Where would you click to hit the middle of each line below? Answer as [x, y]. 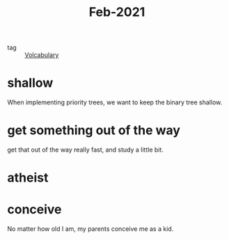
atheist [28, 178]
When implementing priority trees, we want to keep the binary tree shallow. [115, 102]
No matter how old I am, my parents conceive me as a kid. [90, 229]
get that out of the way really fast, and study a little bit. [85, 150]
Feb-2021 [117, 12]
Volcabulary [42, 55]
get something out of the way [94, 130]
